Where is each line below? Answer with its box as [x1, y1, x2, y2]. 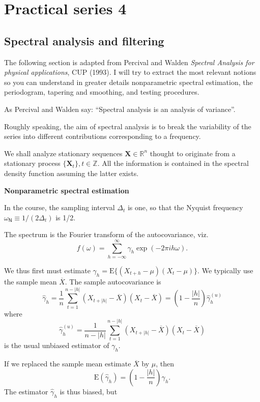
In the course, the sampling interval [4, 202, 115, 213]
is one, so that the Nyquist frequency [127, 202, 243, 213]
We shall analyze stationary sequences [4, 148, 123, 158]
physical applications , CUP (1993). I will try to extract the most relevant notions [4, 67, 256, 77]
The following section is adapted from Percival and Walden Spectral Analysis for [4, 56, 254, 67]
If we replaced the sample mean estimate [4, 358, 131, 369]
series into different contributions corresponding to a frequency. [4, 131, 201, 141]
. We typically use [197, 265, 253, 276]
